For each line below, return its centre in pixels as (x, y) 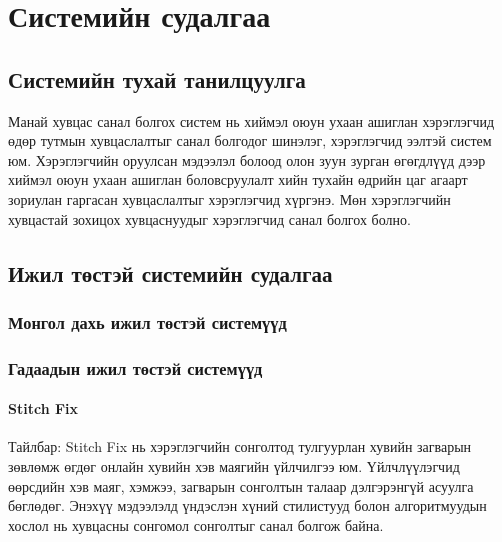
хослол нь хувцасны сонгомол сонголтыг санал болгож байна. (196, 524)
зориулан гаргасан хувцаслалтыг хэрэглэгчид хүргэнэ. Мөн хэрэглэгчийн (229, 198)
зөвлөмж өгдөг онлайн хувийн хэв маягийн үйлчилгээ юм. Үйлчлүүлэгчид (234, 466)
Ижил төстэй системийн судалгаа (170, 272)
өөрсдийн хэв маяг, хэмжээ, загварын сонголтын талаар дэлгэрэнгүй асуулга (241, 485)
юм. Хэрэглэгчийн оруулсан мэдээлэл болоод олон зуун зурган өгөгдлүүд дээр (247, 159)
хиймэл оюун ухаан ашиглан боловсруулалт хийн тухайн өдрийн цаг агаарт (238, 179)
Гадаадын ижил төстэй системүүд (135, 367)
